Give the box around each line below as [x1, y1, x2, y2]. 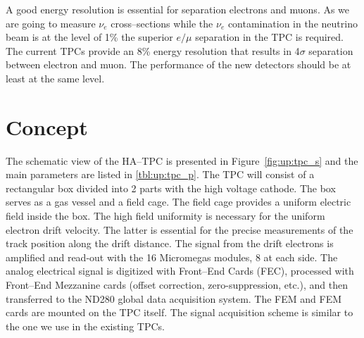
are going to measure [6, 15, 96, 30]
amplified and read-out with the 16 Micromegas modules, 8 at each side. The [6, 249, 338, 264]
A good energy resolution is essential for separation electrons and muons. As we [6, 2, 350, 16]
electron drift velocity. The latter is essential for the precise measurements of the [6, 222, 353, 237]
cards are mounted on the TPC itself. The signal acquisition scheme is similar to [6, 305, 353, 320]
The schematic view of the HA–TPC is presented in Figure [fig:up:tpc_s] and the [6, 153, 358, 168]
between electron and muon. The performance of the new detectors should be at [6, 57, 351, 72]
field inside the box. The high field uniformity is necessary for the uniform [6, 208, 325, 223]
